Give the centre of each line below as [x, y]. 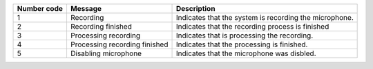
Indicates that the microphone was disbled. [246, 53]
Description [195, 9]
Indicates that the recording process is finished [252, 26]
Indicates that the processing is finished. [242, 44]
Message [86, 9]
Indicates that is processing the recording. [245, 36]
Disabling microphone [106, 53]
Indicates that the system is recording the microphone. [265, 17]
